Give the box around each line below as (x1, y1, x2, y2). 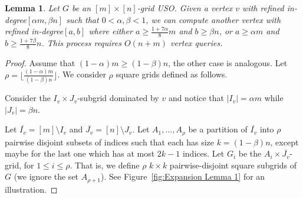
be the (238, 147, 262, 160)
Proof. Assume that (5, 56, 75, 69)
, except (270, 135, 299, 148)
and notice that (168, 92, 225, 104)
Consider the (5, 92, 51, 104)
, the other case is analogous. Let (168, 56, 288, 69)
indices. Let (182, 147, 225, 160)
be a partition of (188, 123, 248, 135)
